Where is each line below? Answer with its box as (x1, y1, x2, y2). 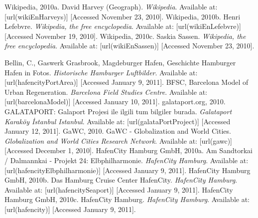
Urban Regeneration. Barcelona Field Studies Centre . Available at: (4, 86, 207, 97)
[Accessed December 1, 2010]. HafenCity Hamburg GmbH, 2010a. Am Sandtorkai (4, 145, 253, 156)
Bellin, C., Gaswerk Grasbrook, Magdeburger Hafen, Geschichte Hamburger (4, 57, 236, 67)
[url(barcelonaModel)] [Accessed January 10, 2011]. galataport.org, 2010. (4, 96, 226, 107)
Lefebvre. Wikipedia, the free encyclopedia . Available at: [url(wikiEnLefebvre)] (4, 21, 241, 31)
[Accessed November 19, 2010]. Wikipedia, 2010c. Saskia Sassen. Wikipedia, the (4, 30, 246, 41)
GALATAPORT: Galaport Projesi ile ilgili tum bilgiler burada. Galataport (4, 106, 232, 116)
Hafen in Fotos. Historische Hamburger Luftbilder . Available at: (4, 67, 198, 77)
